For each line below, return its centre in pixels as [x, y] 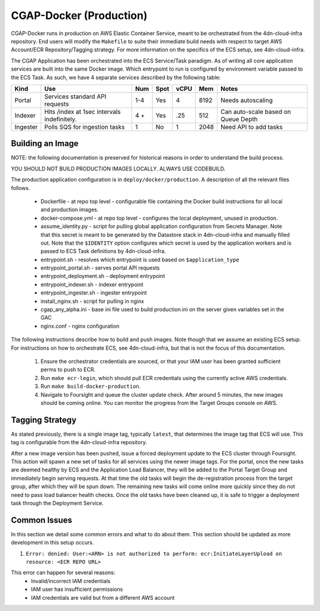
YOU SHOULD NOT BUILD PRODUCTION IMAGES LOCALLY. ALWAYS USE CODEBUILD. [118, 169]
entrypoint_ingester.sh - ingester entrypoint [94, 293]
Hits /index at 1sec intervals [82, 112]
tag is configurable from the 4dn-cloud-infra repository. [79, 442]
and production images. [70, 210]
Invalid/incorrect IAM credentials [71, 581]
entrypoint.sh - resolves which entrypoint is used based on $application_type [140, 259]
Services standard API [75, 96]
